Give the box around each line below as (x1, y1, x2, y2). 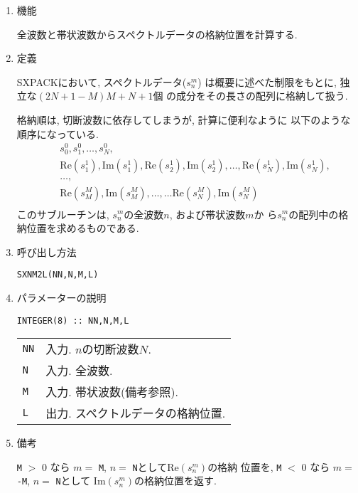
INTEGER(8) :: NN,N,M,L (16, 315, 129, 326)
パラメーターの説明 (16, 290, 107, 304)
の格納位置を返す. (134, 473, 217, 488)
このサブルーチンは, (16, 206, 109, 221)
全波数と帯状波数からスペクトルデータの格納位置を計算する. (16, 26, 298, 41)
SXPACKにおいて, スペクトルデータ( (16, 74, 187, 89)
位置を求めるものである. (26, 221, 139, 235)
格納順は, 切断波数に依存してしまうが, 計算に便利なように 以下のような (16, 112, 351, 127)
